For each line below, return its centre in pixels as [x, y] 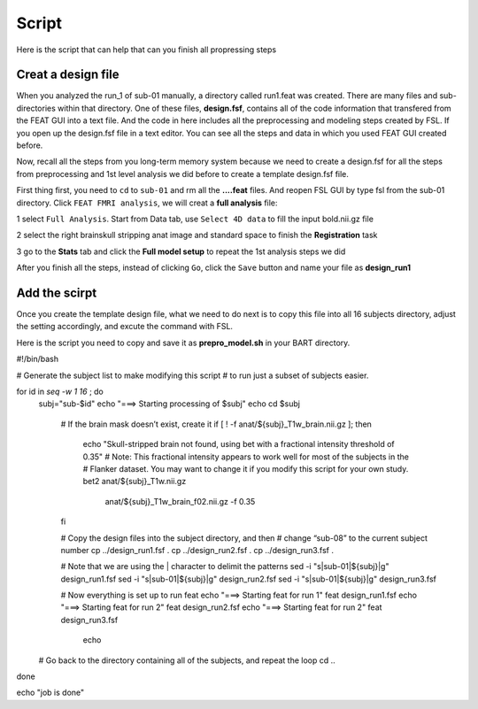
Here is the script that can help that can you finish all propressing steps [146, 50]
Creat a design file [68, 75]
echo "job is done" [50, 693]
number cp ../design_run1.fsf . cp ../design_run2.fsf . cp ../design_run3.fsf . [197, 550]
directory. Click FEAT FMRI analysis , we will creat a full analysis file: [147, 203]
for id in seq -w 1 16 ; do [60, 391]
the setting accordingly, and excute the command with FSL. [125, 327]
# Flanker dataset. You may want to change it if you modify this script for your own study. [246, 468]
